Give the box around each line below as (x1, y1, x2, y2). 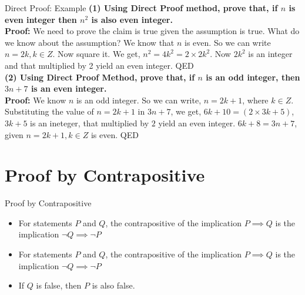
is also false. (92, 279, 135, 291)
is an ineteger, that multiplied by (30, 116, 149, 129)
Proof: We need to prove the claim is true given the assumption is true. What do (5, 25, 300, 37)
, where (242, 93, 269, 106)
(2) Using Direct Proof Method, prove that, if (5, 71, 195, 83)
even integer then (5, 13, 77, 25)
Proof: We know (5, 93, 66, 106)
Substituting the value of (5, 105, 94, 118)
